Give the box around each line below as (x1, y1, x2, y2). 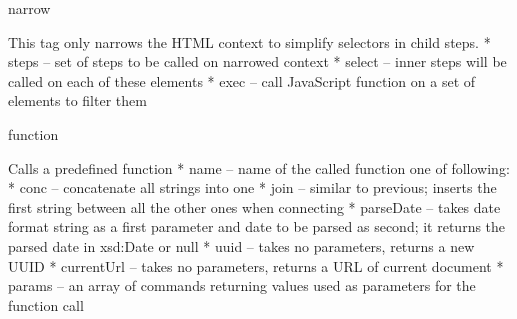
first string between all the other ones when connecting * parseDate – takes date (8, 196, 501, 217)
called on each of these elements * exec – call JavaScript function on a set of (8, 70, 476, 91)
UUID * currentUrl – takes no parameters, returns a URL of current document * (8, 255, 504, 276)
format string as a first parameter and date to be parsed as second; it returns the (8, 216, 506, 237)
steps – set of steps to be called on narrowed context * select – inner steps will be (8, 51, 507, 72)
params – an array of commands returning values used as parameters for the (8, 275, 476, 296)
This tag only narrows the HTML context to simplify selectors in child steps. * (8, 31, 491, 52)
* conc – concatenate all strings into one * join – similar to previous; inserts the (8, 177, 497, 198)
